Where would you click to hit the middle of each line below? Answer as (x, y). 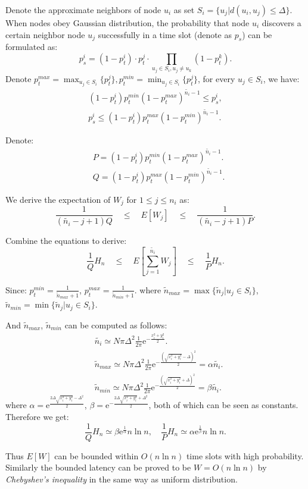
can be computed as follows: (116, 325)
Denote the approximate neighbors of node (83, 10)
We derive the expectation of (58, 200)
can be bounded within (97, 455)
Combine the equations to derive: (66, 241)
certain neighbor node (45, 34)
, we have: (281, 78)
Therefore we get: (37, 416)
